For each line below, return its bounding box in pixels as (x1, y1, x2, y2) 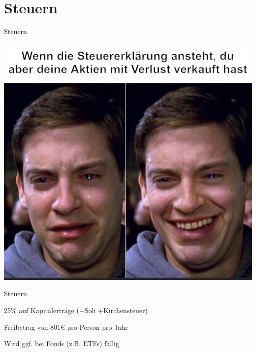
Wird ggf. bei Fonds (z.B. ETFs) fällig (4, 338, 119, 349)
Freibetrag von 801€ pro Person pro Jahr (4, 321, 128, 332)
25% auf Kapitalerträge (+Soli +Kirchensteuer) (4, 305, 148, 315)
